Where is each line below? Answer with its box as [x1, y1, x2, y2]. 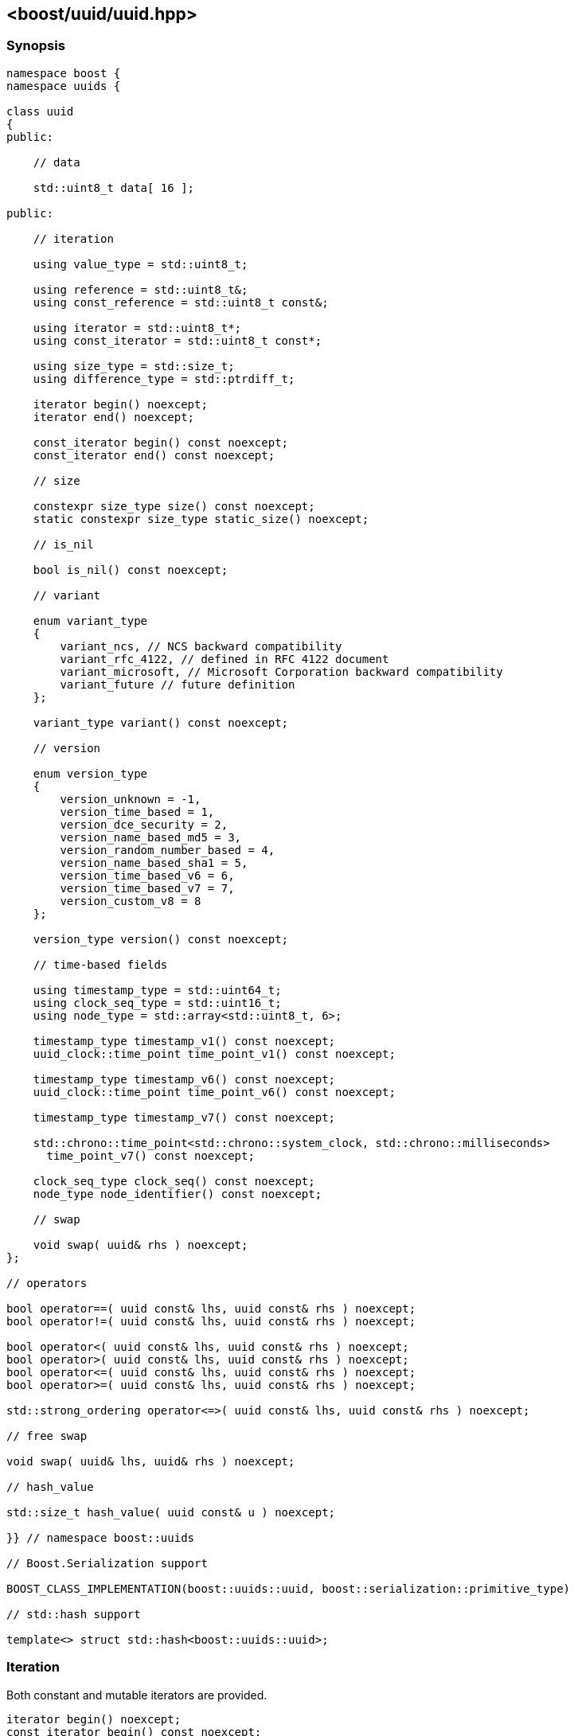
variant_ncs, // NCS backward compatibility [60, 639, 342, 653]
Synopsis [6, 37, 65, 54]
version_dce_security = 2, [60, 817, 228, 831]
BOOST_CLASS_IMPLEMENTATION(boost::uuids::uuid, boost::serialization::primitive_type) [6, 1582, 571, 1595]
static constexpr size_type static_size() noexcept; [33, 512, 369, 525]
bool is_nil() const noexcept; [33, 563, 228, 576]
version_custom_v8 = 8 [60, 894, 201, 907]
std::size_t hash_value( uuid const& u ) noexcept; [6, 1505, 336, 1519]
